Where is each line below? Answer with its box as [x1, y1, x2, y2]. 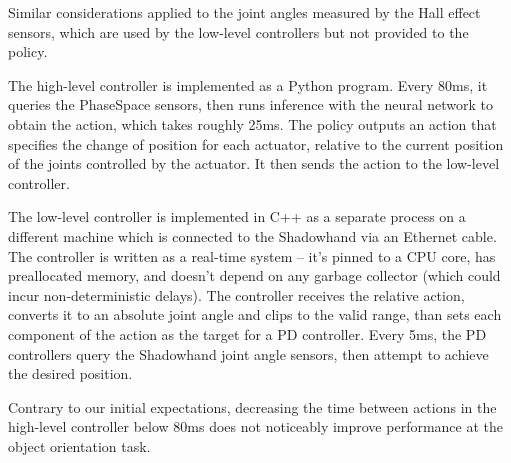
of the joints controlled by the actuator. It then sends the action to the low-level [8, 153, 500, 174]
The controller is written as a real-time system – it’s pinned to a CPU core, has [8, 245, 496, 266]
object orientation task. [8, 435, 151, 456]
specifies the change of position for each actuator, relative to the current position [8, 133, 504, 154]
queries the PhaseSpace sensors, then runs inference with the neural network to [8, 94, 494, 115]
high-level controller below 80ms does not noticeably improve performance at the [8, 416, 503, 437]
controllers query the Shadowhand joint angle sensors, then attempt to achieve [8, 343, 489, 364]
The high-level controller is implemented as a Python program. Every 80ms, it [8, 74, 488, 95]
